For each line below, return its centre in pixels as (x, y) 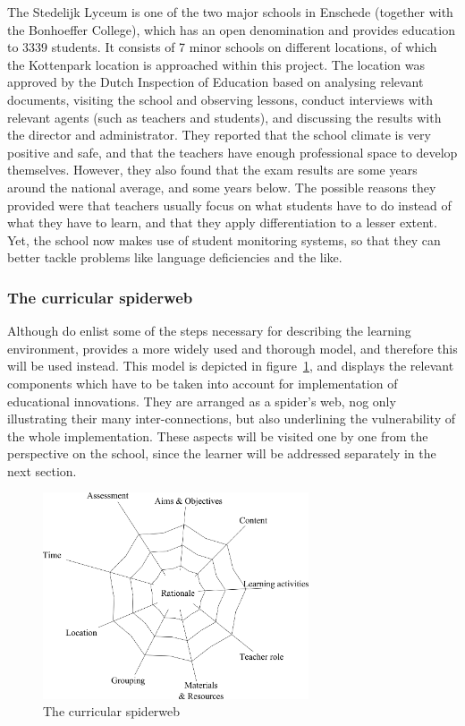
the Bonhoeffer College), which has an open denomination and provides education (231, 29)
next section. (42, 470)
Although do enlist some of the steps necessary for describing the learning (209, 331)
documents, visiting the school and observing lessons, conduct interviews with (220, 99)
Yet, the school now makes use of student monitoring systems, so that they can (224, 239)
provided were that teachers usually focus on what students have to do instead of (229, 205)
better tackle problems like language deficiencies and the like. (175, 257)
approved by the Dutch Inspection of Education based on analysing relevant (216, 82)
